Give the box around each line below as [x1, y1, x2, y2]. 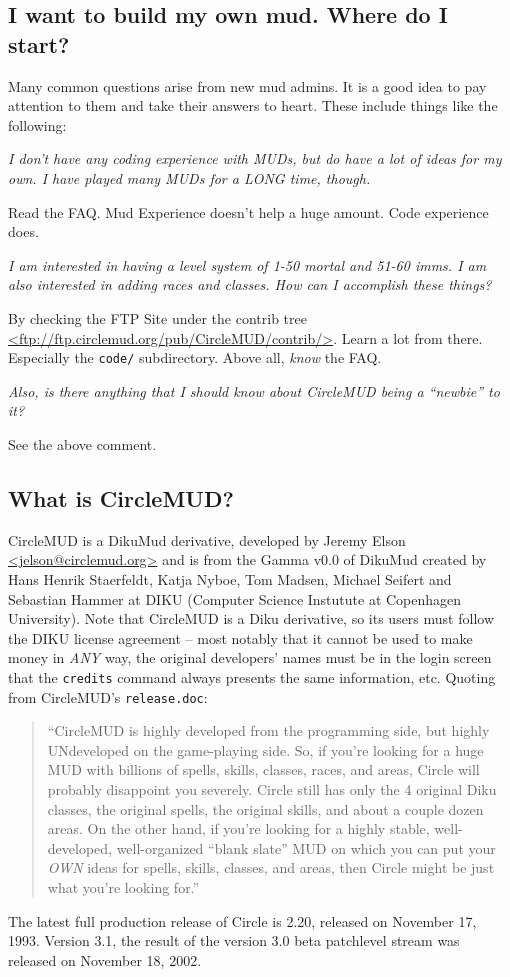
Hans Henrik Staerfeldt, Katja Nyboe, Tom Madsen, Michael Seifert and [8, 568, 452, 589]
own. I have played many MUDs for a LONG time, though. [8, 167, 371, 188]
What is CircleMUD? [8, 482, 234, 513]
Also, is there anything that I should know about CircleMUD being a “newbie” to [8, 380, 500, 401]
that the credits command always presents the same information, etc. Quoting [8, 666, 496, 687]
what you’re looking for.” [47, 876, 200, 897]
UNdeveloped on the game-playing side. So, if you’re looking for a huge [47, 739, 484, 760]
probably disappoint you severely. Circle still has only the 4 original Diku [47, 779, 497, 800]
